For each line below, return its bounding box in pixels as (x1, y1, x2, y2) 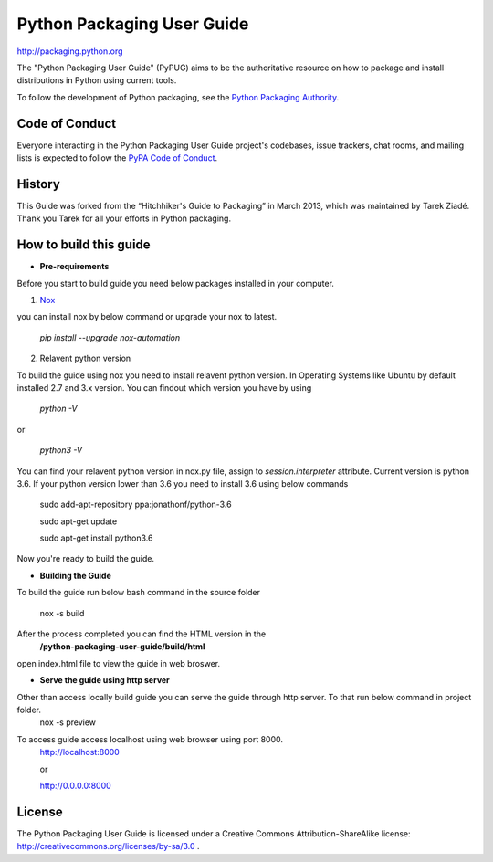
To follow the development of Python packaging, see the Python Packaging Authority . (16, 91, 340, 102)
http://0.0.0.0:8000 (39, 780, 111, 791)
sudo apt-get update (39, 516, 118, 527)
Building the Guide (39, 570, 111, 581)
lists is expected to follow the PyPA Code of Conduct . (16, 152, 218, 163)
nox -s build (39, 607, 85, 618)
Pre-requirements (39, 261, 110, 272)
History (16, 176, 61, 192)
